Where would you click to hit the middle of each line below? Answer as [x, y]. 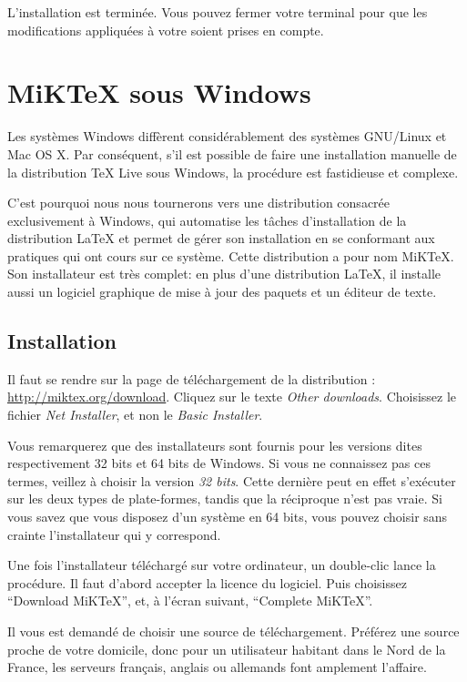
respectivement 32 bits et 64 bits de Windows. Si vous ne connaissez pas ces [219, 463]
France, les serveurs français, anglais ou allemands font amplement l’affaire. [217, 667]
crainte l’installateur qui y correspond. [114, 534]
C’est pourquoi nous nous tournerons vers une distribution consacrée [199, 203]
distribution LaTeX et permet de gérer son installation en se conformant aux [221, 238]
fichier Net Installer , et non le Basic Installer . [135, 415]
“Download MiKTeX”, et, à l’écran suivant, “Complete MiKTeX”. [190, 601]
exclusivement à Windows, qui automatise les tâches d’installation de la [207, 220]
